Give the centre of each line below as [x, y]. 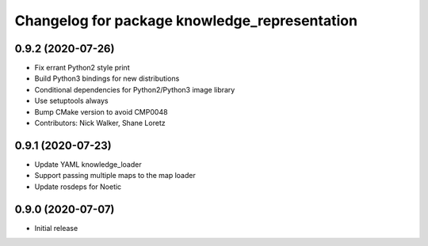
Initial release [56, 228]
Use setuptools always [71, 101]
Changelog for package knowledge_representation [186, 21]
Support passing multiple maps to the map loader [115, 176]
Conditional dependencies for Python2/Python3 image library [135, 89]
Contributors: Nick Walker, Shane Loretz [100, 123]
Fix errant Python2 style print [82, 68]
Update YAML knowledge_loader [88, 164]
